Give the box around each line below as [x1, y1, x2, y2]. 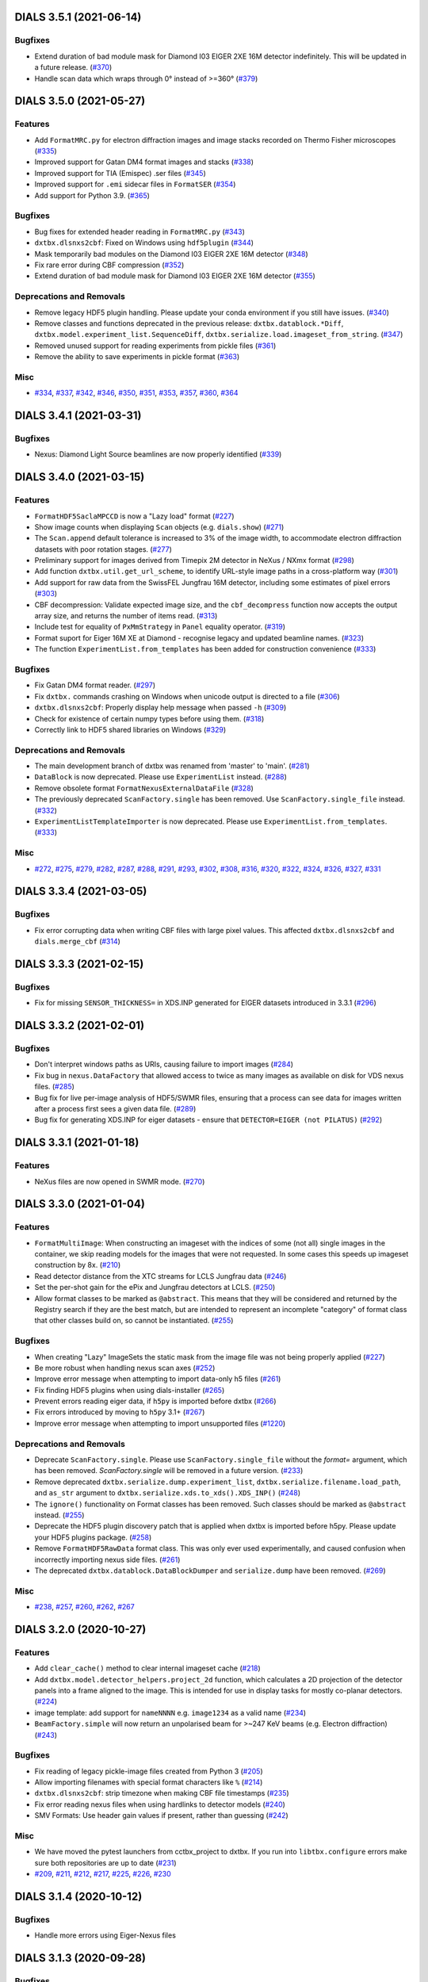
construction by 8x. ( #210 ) [34, 1261, 121, 1270]
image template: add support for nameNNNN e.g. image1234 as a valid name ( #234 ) [34, 1708, 307, 1717]
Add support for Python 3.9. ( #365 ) [34, 190, 151, 200]
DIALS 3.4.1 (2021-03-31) [14, 409, 142, 423]
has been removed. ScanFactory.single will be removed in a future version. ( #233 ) [34, 1466, 304, 1475]
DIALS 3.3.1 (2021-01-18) [14, 1136, 139, 1150]
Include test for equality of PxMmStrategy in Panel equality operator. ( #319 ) [34, 622, 285, 632]
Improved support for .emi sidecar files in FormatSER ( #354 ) [34, 179, 236, 189]
